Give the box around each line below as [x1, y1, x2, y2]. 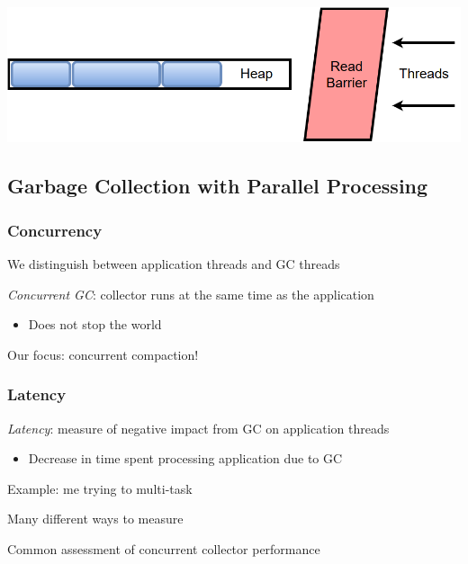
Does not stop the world [28, 315, 162, 334]
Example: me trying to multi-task [7, 479, 193, 497]
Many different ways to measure [7, 509, 184, 528]
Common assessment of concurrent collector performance [7, 539, 320, 558]
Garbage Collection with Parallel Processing [7, 172, 428, 200]
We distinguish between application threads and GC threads [7, 254, 340, 273]
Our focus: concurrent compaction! [7, 345, 199, 363]
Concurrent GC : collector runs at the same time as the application [7, 284, 374, 303]
